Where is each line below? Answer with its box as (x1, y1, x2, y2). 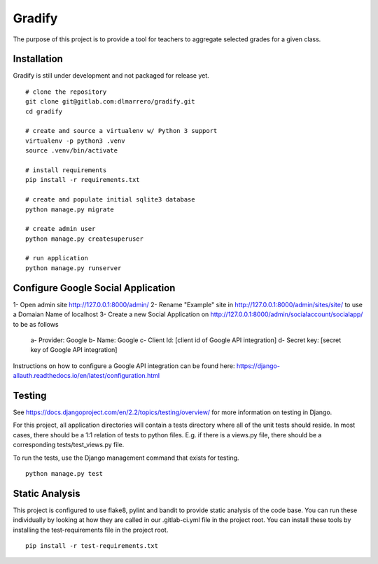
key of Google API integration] (30, 346, 118, 354)
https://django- (236, 361, 280, 370)
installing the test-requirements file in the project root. (13, 526, 169, 534)
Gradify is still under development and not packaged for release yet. (13, 71, 209, 80)
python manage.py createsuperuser (25, 234, 143, 243)
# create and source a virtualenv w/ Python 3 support (25, 127, 218, 135)
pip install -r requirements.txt (25, 176, 140, 184)
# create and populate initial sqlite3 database (25, 196, 195, 204)
